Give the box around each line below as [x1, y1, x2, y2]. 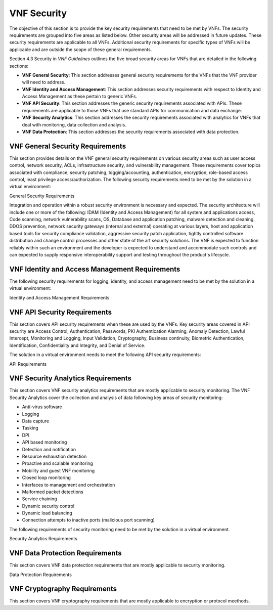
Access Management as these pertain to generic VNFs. [22, 94, 138, 100]
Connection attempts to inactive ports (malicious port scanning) [22, 517, 155, 523]
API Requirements [9, 361, 47, 367]
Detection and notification [22, 446, 76, 452]
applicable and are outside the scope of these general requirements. [9, 46, 152, 53]
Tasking [22, 425, 39, 431]
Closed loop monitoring [22, 474, 71, 481]
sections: [9, 63, 29, 69]
